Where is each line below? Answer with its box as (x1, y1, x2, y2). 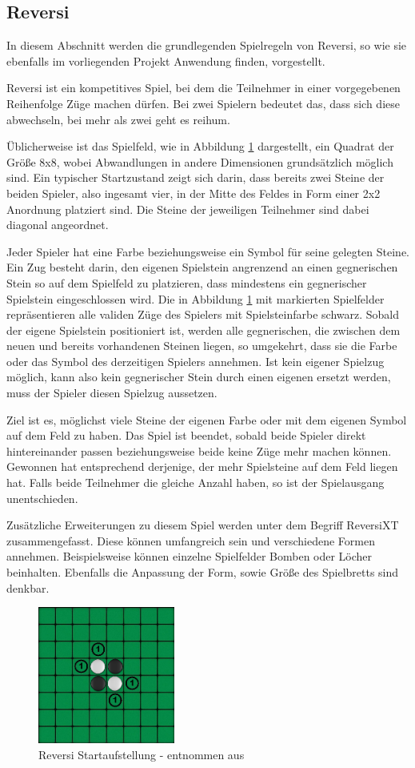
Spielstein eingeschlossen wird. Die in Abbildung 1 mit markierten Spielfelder (6, 290, 385, 307)
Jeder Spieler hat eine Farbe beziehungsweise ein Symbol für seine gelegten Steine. (6, 243, 409, 259)
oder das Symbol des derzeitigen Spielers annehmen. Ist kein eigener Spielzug (6, 352, 385, 369)
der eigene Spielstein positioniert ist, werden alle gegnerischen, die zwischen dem (6, 321, 401, 338)
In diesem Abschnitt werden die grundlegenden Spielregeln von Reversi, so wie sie (6, 37, 407, 54)
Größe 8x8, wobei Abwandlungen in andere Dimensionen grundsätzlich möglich (6, 153, 393, 170)
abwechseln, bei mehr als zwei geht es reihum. (6, 111, 230, 127)
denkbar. (6, 579, 50, 596)
